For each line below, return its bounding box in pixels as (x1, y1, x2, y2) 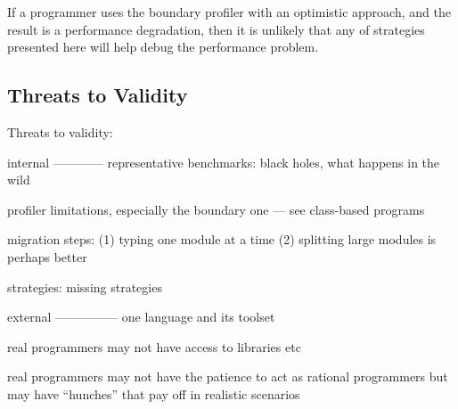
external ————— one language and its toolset (7, 307, 275, 326)
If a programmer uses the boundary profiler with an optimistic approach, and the (7, 3, 451, 20)
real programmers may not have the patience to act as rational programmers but (7, 367, 448, 386)
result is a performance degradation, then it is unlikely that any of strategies (7, 20, 425, 38)
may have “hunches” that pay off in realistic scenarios (7, 384, 300, 403)
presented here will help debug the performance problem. (7, 37, 319, 56)
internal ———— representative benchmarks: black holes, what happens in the (7, 152, 440, 171)
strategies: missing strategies (7, 277, 162, 296)
